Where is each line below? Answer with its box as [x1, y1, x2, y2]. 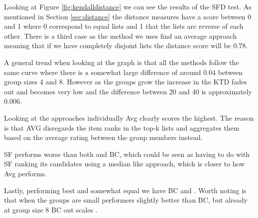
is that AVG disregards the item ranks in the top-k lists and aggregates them [4, 122, 240, 133]
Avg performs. [4, 168, 47, 178]
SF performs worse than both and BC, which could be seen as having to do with [4, 148, 250, 159]
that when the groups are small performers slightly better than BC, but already [4, 195, 248, 205]
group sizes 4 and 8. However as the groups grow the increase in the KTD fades [4, 76, 247, 87]
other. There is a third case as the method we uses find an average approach [4, 30, 237, 41]
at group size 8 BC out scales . [4, 204, 98, 215]
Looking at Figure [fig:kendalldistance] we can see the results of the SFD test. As [4, 1, 252, 11]
